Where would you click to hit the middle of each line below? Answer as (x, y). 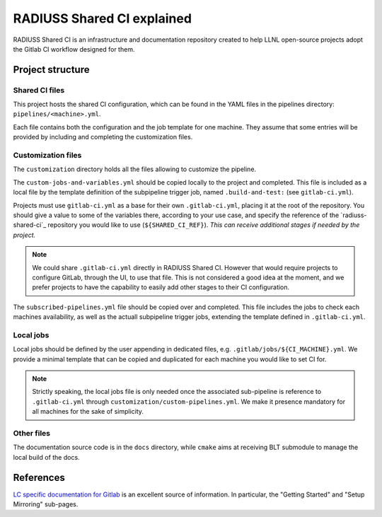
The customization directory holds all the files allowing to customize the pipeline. (135, 169)
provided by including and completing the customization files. (103, 137)
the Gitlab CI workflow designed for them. (74, 49)
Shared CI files (39, 90)
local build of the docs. (47, 457)
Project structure (51, 70)
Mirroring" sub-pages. (46, 504)
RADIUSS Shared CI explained (103, 18)
